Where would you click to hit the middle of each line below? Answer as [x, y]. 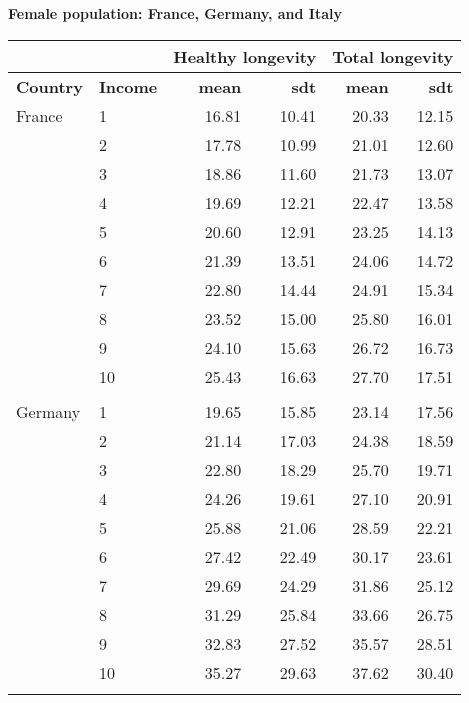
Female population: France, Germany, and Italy [175, 13]
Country [49, 86]
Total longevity [393, 56]
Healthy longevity [245, 56]
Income [128, 86]
